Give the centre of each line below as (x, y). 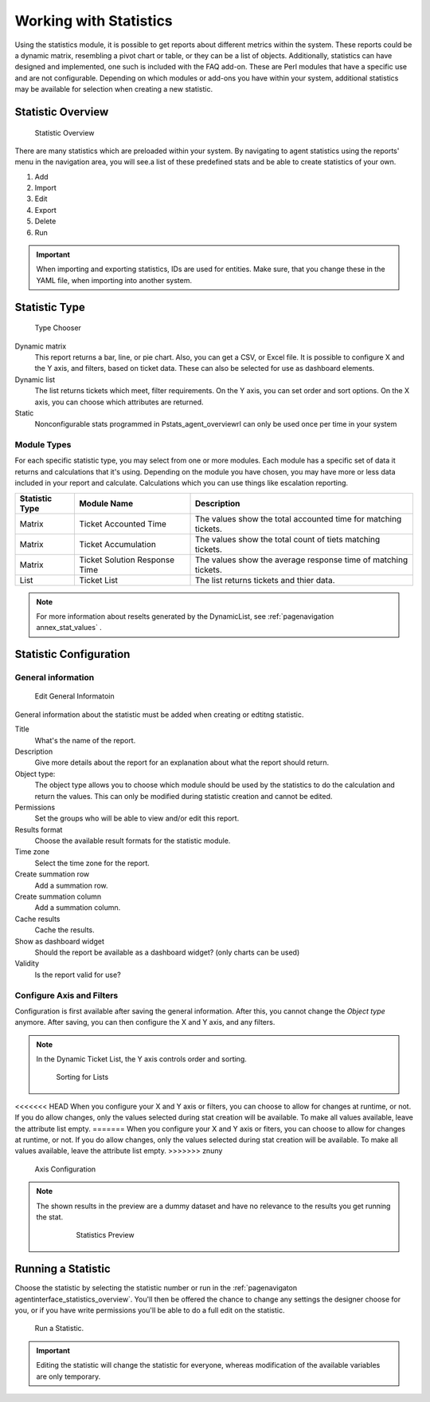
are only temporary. (68, 1376)
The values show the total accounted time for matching (298, 518)
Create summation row (52, 874)
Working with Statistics (94, 21)
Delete (45, 221)
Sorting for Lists (82, 1077)
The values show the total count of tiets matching (287, 539)
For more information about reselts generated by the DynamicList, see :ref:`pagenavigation (185, 616)
